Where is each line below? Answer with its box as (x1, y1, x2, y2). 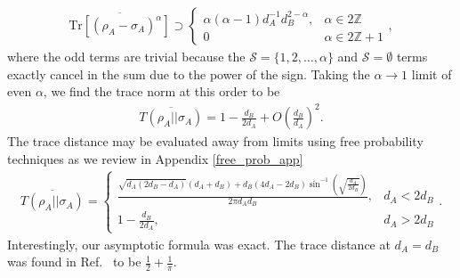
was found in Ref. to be (7, 252, 141, 271)
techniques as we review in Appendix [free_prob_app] (7, 149, 303, 168)
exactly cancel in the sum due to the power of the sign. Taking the (7, 64, 370, 83)
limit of (411, 64, 452, 83)
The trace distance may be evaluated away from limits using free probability (7, 132, 424, 151)
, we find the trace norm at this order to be (43, 82, 280, 101)
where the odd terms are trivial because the (7, 47, 246, 66)
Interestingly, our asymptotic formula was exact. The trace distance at (7, 234, 391, 253)
